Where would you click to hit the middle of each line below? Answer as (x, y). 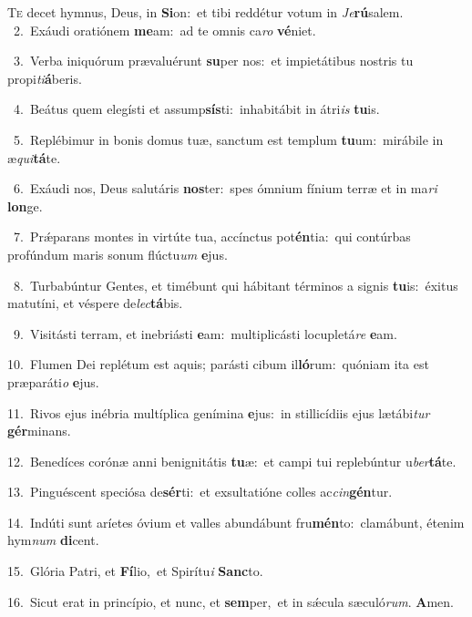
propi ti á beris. (45, 78)
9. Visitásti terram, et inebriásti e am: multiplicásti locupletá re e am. (205, 333)
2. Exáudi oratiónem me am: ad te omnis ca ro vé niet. (164, 30)
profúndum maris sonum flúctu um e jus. (118, 254)
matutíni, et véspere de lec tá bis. (95, 303)
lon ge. (25, 206)
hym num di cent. (53, 540)
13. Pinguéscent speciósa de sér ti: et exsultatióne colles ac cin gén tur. (200, 492)
